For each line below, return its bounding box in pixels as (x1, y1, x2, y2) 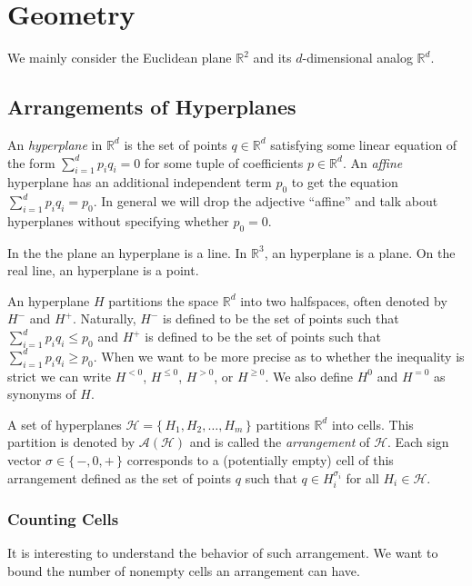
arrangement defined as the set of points (7, 468, 232, 487)
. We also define (265, 366, 354, 385)
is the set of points (124, 134, 227, 154)
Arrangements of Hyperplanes (7, 93, 296, 121)
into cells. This (331, 414, 414, 433)
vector (7, 451, 42, 470)
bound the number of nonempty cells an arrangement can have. (7, 561, 360, 580)
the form (7, 153, 55, 172)
